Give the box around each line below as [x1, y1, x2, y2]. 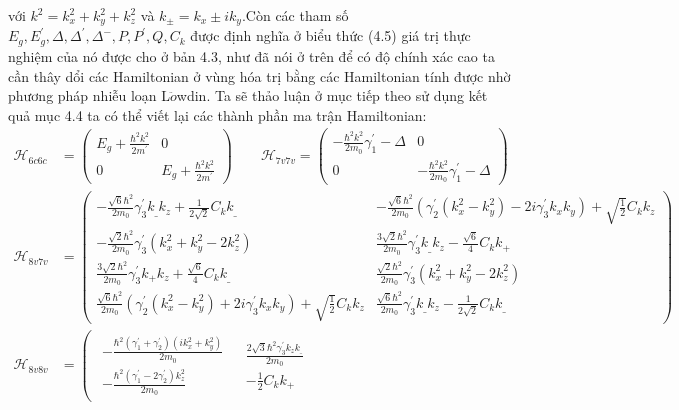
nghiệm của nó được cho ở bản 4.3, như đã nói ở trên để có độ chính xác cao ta [8, 45, 495, 66]
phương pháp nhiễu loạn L [8, 85, 171, 106]
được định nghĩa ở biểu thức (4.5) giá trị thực [190, 25, 471, 46]
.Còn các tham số [241, 5, 349, 25]
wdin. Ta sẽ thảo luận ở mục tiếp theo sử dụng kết [176, 85, 488, 106]
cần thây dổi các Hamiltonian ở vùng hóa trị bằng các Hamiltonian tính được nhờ [8, 65, 511, 86]
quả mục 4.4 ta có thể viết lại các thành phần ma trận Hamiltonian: [8, 104, 427, 125]
